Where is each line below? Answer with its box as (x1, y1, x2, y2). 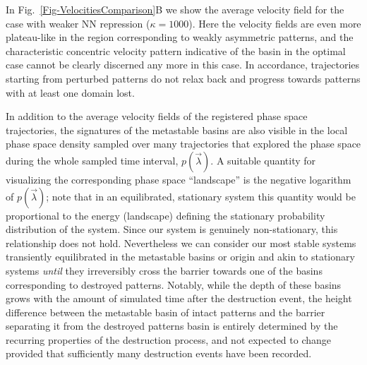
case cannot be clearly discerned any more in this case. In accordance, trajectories (6, 57, 360, 72)
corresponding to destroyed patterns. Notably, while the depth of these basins (6, 277, 342, 292)
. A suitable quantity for (210, 152, 316, 167)
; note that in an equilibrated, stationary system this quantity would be (46, 189, 356, 203)
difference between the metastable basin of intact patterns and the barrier (6, 304, 325, 319)
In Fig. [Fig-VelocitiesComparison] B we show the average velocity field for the (6, 2, 344, 16)
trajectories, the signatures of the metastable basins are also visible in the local (6, 122, 348, 137)
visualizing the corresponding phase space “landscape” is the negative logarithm (6, 172, 351, 186)
